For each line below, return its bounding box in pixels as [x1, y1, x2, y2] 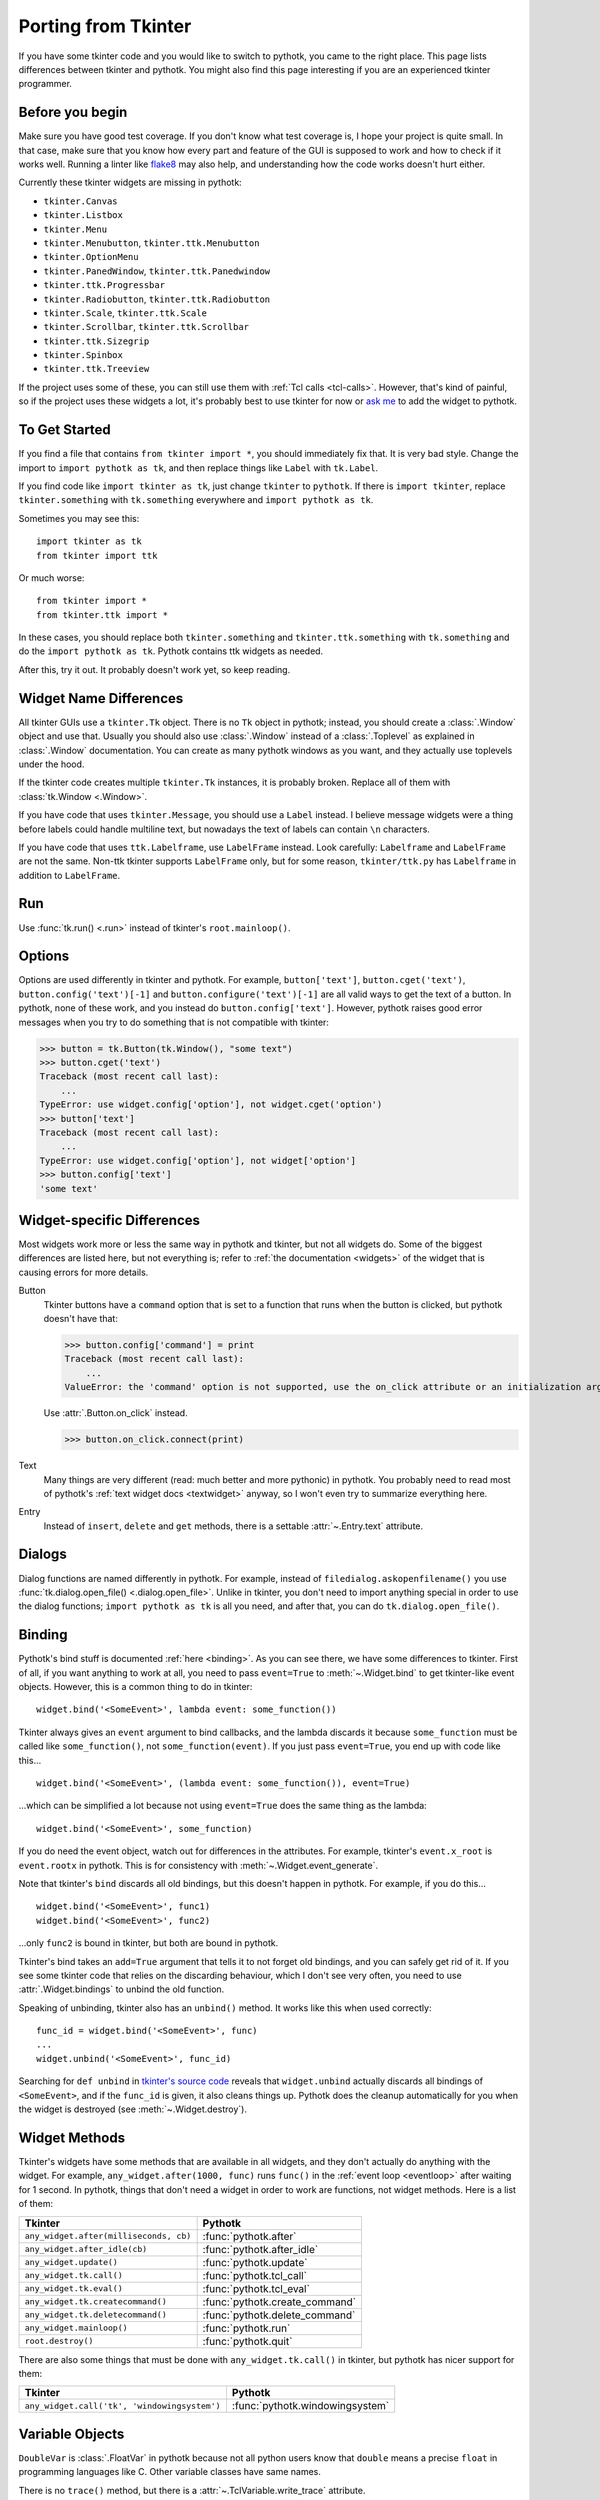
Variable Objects [18, 2425, 125, 2442]
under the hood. [18, 758, 85, 770]
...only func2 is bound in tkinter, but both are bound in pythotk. [18, 1937, 279, 1949]
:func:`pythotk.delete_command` [202, 2308, 356, 2322]
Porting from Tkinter [18, 15, 192, 37]
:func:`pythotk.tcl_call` [202, 2268, 307, 2282]
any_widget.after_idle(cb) [24, 2244, 148, 2254]
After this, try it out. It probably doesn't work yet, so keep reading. [18, 663, 291, 675]
